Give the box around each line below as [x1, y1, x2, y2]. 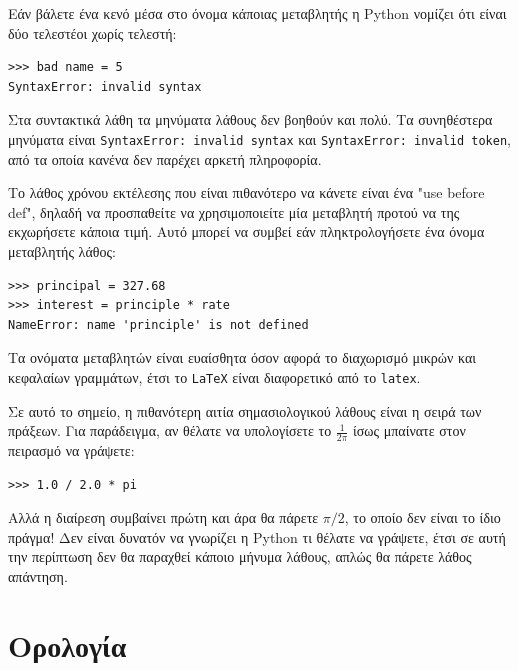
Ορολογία [8, 624, 127, 665]
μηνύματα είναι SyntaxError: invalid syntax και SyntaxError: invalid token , [8, 128, 511, 149]
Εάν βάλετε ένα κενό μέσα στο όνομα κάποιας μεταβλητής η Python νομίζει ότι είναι [8, 3, 507, 23]
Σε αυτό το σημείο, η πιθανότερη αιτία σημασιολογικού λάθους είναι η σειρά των [8, 400, 482, 421]
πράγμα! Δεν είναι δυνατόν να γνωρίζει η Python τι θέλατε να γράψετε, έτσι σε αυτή [8, 526, 506, 547]
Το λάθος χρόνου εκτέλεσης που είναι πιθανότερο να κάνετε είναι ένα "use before [8, 182, 485, 203]
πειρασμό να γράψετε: [8, 440, 135, 461]
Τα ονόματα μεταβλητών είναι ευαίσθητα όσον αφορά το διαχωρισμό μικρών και [8, 347, 477, 368]
